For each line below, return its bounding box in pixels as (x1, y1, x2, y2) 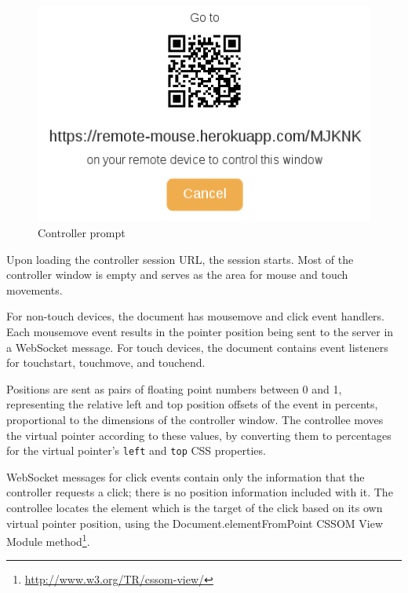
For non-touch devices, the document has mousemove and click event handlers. (6, 308, 384, 324)
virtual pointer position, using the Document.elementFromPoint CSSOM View (6, 514, 384, 531)
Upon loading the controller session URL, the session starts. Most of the (6, 251, 354, 267)
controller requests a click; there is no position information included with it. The (6, 484, 393, 500)
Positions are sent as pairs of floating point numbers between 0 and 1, (6, 380, 342, 397)
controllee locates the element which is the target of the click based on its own (6, 499, 383, 515)
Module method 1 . (6, 531, 90, 549)
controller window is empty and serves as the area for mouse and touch (6, 266, 348, 283)
